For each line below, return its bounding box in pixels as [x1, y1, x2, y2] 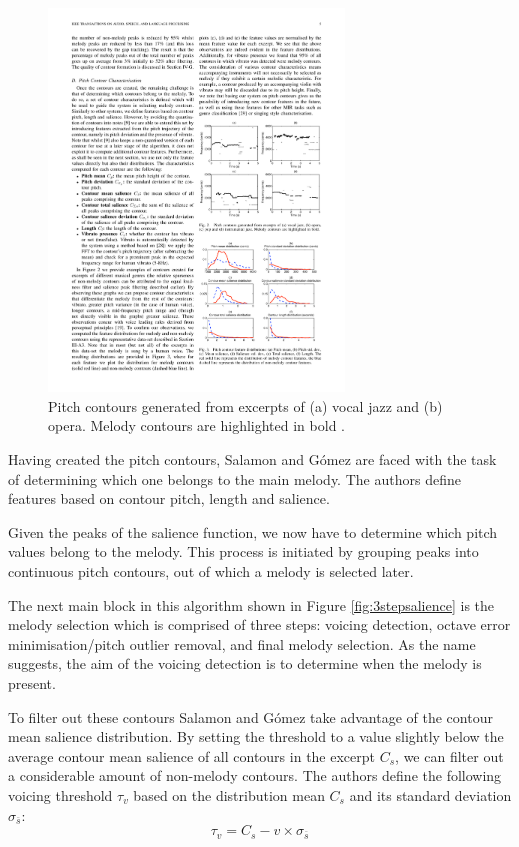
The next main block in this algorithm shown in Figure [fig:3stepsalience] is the [8, 594, 495, 615]
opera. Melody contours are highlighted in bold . [48, 415, 345, 436]
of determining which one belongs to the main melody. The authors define [8, 468, 461, 489]
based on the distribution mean [133, 784, 325, 805]
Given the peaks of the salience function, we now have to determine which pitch [8, 521, 498, 542]
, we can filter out [395, 745, 504, 766]
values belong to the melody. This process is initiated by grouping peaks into [8, 541, 479, 562]
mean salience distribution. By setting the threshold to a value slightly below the [8, 726, 504, 747]
